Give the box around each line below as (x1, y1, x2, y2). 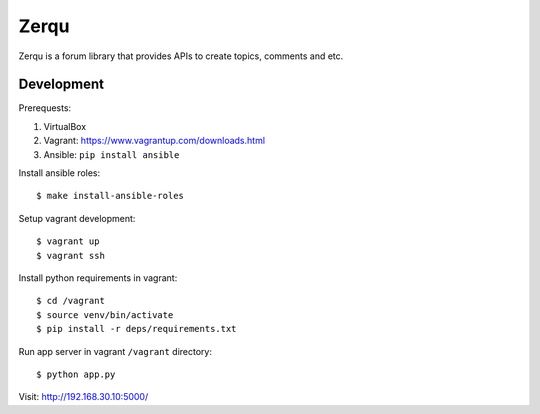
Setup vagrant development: (18, 212, 136, 224)
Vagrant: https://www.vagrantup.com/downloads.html (43, 135, 265, 147)
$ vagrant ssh (36, 250, 105, 261)
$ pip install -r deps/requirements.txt (36, 323, 237, 335)
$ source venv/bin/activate (36, 309, 174, 320)
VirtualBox (43, 120, 87, 132)
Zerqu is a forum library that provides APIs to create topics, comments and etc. (18, 50, 344, 62)
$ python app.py (36, 368, 116, 380)
